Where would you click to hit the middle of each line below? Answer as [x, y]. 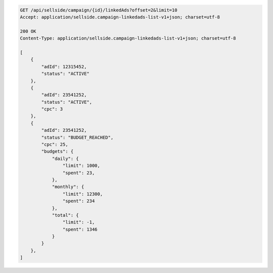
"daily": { [65, 158]
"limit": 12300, [83, 194]
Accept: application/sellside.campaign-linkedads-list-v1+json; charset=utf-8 [120, 17]
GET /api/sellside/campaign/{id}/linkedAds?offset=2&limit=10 [99, 10]
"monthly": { [68, 187]
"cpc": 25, [55, 145]
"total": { [65, 215]
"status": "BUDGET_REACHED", [77, 137]
